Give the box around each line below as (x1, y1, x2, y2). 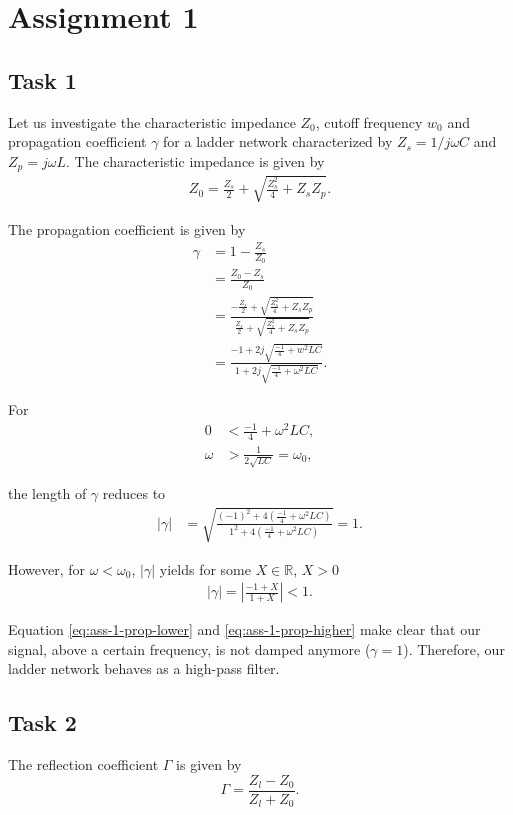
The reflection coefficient (8, 754, 159, 775)
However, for (8, 558, 86, 579)
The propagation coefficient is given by (8, 218, 246, 239)
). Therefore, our (403, 638, 505, 659)
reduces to (102, 483, 166, 504)
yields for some (159, 558, 251, 579)
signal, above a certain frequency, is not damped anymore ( (8, 638, 371, 659)
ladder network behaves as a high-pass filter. (8, 658, 280, 679)
